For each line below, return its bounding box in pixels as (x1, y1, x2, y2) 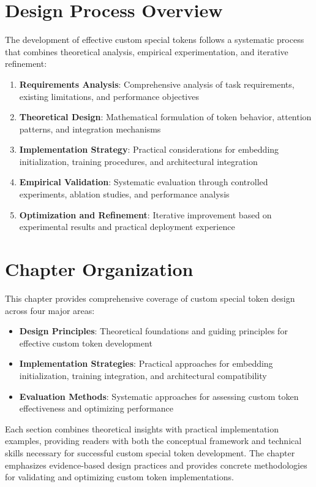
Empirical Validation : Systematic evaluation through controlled (19, 175, 268, 188)
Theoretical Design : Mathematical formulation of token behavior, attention (19, 110, 312, 123)
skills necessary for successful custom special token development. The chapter (5, 446, 295, 459)
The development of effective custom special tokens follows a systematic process (5, 33, 304, 46)
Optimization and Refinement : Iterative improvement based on (19, 208, 272, 221)
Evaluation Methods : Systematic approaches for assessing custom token (19, 389, 299, 402)
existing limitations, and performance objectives (19, 90, 199, 102)
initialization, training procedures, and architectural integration (19, 155, 258, 167)
